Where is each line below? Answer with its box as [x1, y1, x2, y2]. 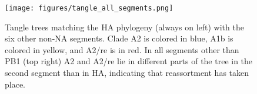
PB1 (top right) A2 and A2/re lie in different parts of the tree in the [5, 55, 253, 67]
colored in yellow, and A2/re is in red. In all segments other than [5, 43, 239, 55]
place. [5, 78, 25, 90]
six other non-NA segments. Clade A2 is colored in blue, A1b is [5, 32, 233, 44]
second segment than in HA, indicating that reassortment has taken [5, 67, 249, 79]
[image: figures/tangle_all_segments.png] [5, 4, 173, 12]
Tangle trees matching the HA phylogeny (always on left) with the [5, 20, 244, 33]
